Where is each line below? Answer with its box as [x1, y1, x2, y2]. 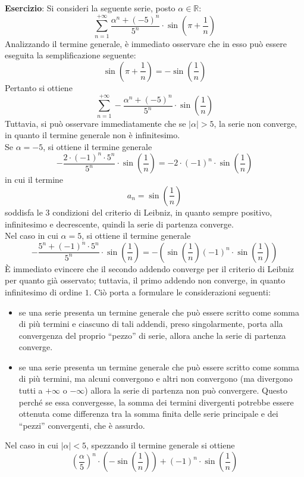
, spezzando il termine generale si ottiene [86, 439, 235, 451]
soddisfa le [5, 205, 43, 218]
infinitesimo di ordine [5, 285, 83, 298]
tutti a [18, 384, 43, 397]
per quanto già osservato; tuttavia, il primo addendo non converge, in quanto [5, 274, 286, 286]
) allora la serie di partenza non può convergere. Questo [84, 384, 287, 397]
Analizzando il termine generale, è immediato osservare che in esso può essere [5, 37, 287, 49]
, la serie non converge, [214, 117, 297, 129]
